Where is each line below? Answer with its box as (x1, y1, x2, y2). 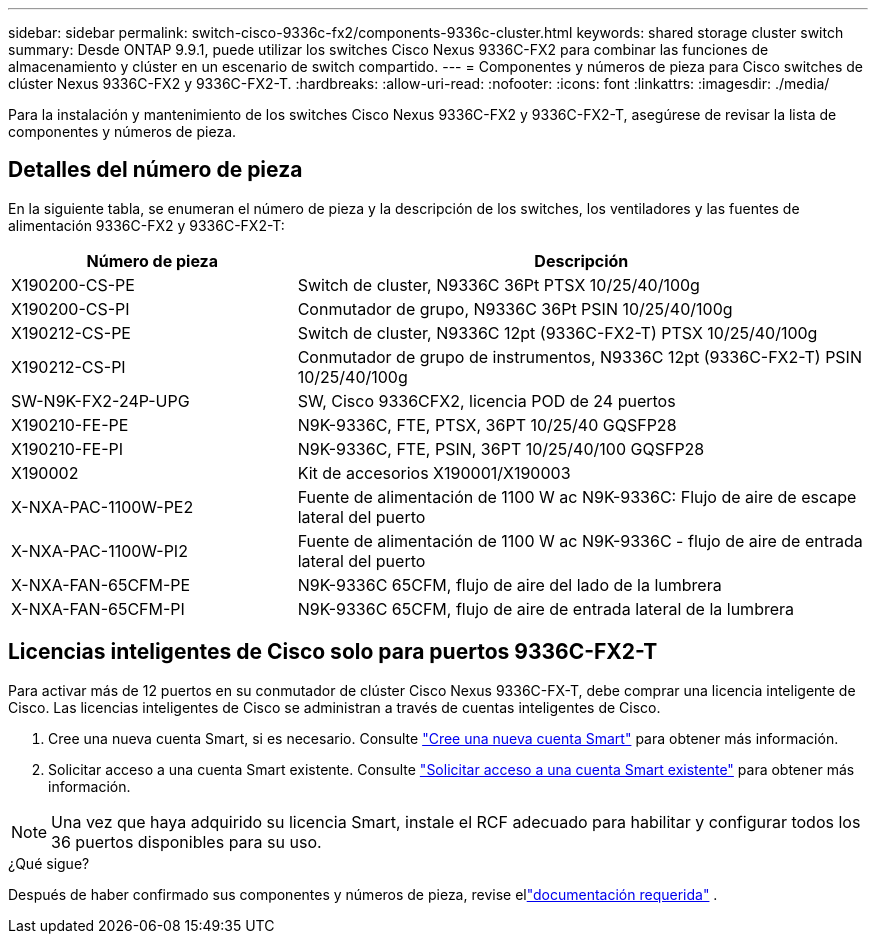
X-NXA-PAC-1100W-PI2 (11, 540, 188, 561)
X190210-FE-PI (11, 438, 124, 459)
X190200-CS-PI (11, 298, 130, 319)
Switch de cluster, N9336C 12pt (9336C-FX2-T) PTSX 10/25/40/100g (297, 322, 818, 343)
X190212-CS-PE (11, 322, 131, 343)
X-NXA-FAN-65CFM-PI (11, 598, 185, 619)
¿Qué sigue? (8, 854, 90, 872)
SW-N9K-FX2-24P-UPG (11, 390, 190, 411)
